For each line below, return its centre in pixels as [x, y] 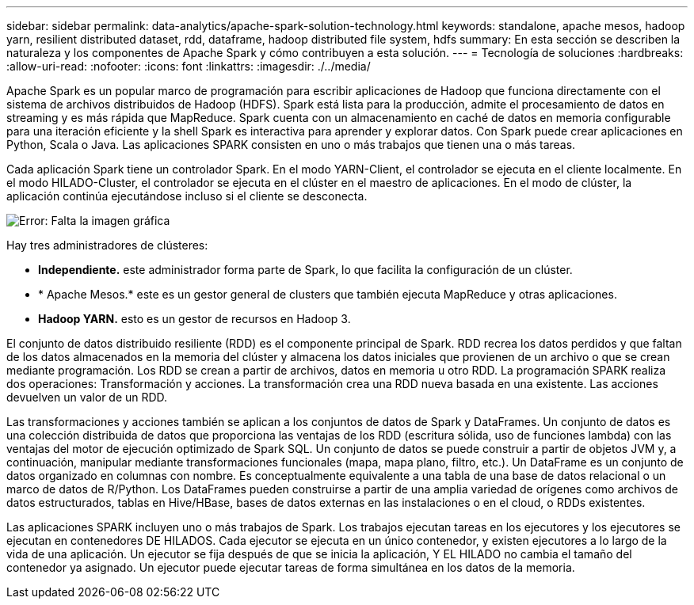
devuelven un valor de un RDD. [87, 397]
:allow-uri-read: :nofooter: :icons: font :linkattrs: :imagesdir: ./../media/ [189, 66]
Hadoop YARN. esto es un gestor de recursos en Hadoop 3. [194, 319]
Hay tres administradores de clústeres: [107, 245]
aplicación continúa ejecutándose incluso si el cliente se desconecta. [187, 196]
